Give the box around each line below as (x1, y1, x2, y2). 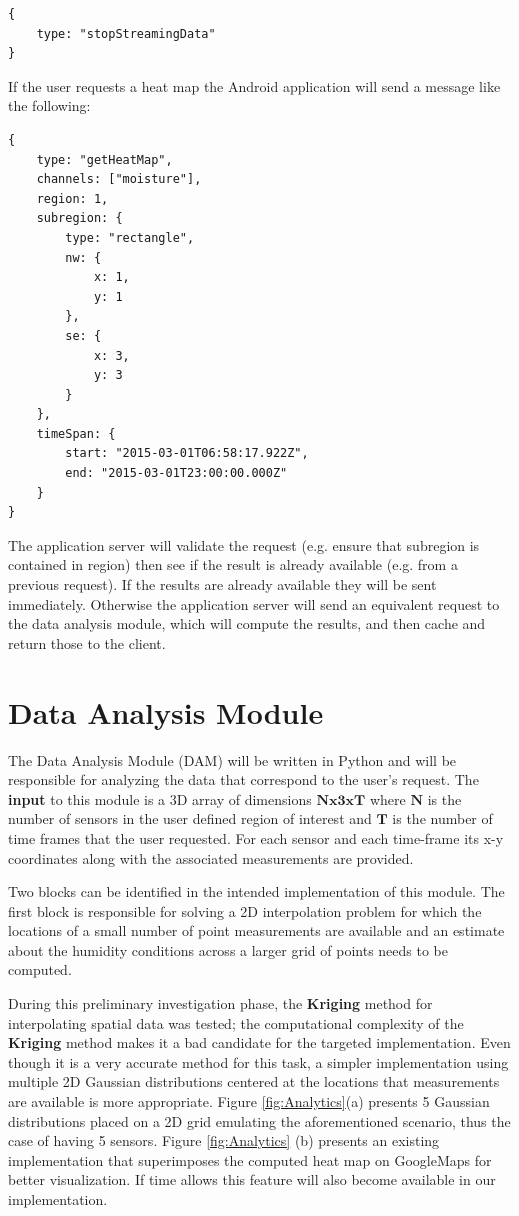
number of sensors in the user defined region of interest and (8, 808, 372, 829)
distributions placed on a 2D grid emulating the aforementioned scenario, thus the (8, 1110, 511, 1131)
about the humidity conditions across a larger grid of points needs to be (8, 939, 449, 960)
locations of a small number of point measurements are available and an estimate (8, 920, 505, 941)
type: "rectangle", (65, 230, 195, 245)
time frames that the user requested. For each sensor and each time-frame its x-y (8, 827, 504, 848)
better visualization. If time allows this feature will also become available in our (8, 1169, 496, 1190)
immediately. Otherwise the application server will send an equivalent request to (8, 593, 500, 614)
